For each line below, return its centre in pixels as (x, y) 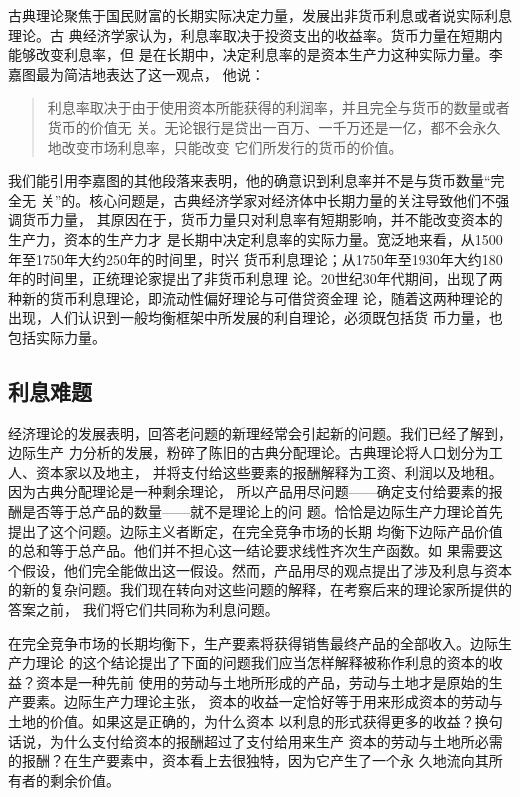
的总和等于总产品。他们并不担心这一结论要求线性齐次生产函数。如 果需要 (248, 550)
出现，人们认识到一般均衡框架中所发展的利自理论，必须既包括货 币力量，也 (255, 317)
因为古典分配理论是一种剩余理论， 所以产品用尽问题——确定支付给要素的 (248, 491)
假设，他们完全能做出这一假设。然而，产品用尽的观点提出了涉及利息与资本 (266, 569)
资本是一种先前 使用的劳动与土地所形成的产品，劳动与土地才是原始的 (262, 681)
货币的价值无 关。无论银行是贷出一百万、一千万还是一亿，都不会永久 (274, 126)
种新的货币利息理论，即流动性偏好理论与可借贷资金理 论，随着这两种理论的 (255, 297)
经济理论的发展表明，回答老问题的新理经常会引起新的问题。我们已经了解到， (260, 432)
